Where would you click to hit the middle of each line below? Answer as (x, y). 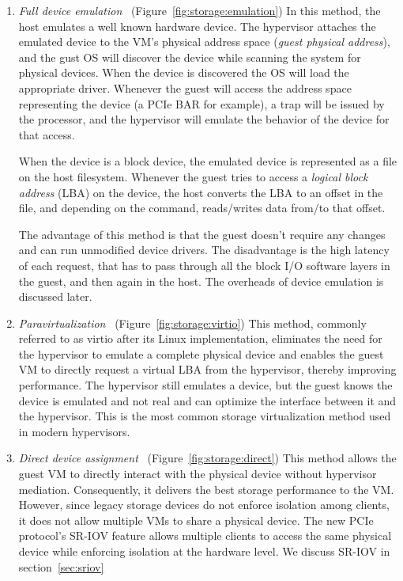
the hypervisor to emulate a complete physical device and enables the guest (201, 353)
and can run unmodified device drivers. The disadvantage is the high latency (204, 250)
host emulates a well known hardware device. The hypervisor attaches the (197, 26)
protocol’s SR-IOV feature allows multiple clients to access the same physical (205, 535)
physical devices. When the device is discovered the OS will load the (184, 72)
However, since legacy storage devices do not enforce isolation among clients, (204, 505)
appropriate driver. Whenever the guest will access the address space (185, 87)
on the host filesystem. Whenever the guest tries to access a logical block (193, 176)
